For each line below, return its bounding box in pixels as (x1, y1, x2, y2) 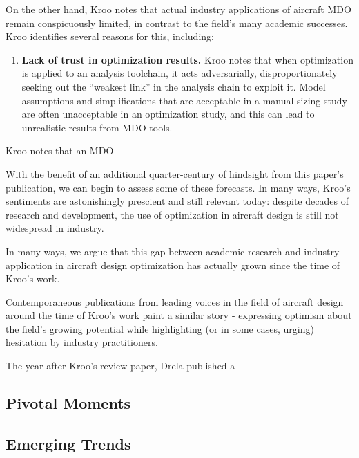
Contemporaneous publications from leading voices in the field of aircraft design (6, 294, 344, 309)
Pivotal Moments (6, 392, 131, 414)
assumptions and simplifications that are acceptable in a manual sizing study (21, 93, 347, 107)
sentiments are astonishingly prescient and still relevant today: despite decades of (6, 194, 349, 208)
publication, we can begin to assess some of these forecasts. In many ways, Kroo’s (6, 180, 351, 194)
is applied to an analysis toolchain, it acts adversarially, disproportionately (21, 66, 338, 80)
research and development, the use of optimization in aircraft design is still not (6, 207, 339, 221)
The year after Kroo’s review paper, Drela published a (6, 358, 235, 373)
